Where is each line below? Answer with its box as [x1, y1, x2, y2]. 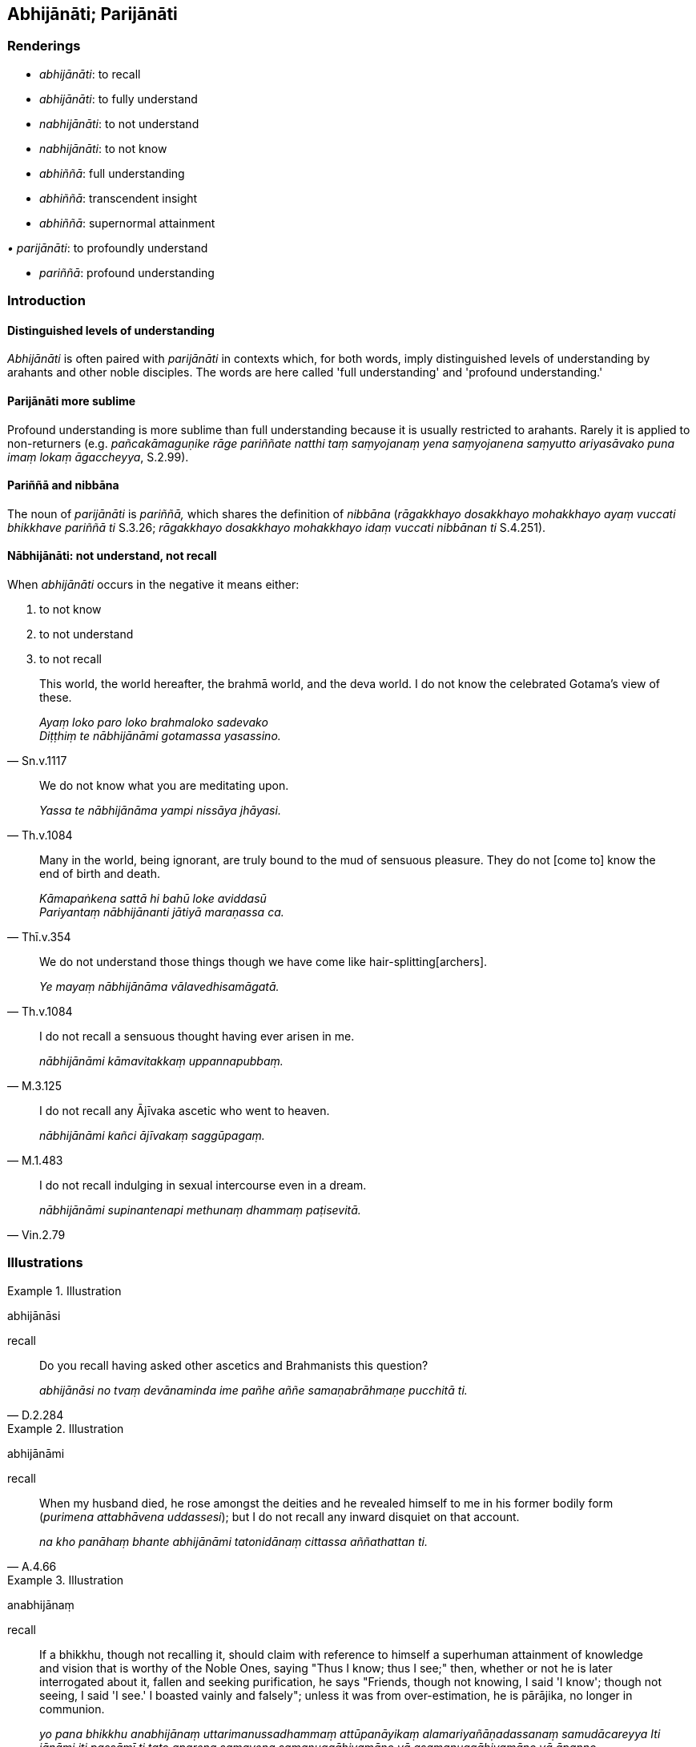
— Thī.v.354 [7, 930, 71, 944]
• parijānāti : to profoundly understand [7, 240, 208, 255]
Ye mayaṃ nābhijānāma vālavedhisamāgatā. [39, 980, 280, 994]
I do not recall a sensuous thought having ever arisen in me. [39, 1029, 355, 1044]
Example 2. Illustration [7, 1421, 124, 1435]
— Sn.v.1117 [7, 754, 67, 768]
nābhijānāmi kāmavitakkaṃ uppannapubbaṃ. [39, 1054, 284, 1069]
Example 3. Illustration [7, 1572, 124, 1587]
